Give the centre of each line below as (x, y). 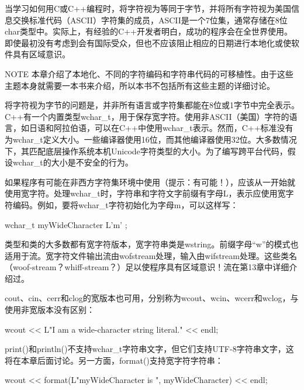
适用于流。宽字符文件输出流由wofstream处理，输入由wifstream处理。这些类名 (151, 255)
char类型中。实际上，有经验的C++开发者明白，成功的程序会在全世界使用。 (148, 31)
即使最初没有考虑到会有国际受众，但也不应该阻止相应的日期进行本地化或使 (148, 42)
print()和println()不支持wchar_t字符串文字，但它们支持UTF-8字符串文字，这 (149, 349)
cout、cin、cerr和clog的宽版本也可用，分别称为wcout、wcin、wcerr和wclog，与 (152, 298)
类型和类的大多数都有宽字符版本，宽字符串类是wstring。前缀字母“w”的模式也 (152, 244)
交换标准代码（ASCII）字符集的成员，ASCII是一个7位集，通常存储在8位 (150, 20)
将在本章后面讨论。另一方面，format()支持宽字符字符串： (114, 360)
